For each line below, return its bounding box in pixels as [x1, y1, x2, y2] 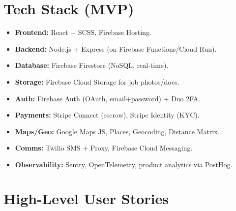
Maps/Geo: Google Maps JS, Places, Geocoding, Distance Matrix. [15, 126, 220, 136]
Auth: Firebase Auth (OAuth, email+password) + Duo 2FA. [15, 93, 201, 103]
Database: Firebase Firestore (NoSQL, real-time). [15, 60, 169, 70]
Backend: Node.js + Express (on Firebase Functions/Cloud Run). [15, 43, 217, 54]
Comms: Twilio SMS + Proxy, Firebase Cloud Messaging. [15, 143, 193, 153]
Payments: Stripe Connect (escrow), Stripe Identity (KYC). [15, 110, 200, 120]
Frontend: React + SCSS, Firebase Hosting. [15, 27, 151, 37]
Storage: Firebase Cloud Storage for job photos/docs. [15, 76, 179, 87]
